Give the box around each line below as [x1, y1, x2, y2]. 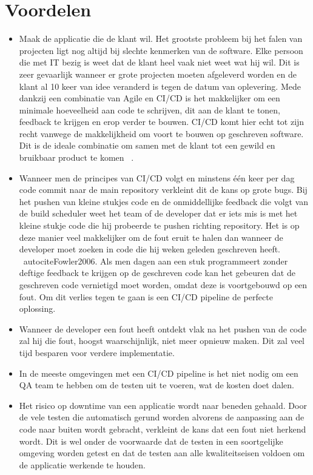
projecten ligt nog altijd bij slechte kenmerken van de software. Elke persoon [19, 44, 303, 56]
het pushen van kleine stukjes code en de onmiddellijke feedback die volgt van [19, 195, 309, 207]
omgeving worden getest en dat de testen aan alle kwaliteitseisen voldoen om [19, 446, 305, 459]
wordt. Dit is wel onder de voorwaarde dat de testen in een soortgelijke [19, 434, 283, 447]
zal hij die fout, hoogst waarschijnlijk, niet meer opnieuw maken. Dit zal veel [19, 334, 305, 347]
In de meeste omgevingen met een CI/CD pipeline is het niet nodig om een [19, 366, 298, 379]
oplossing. [19, 302, 56, 315]
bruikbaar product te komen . [19, 151, 134, 164]
